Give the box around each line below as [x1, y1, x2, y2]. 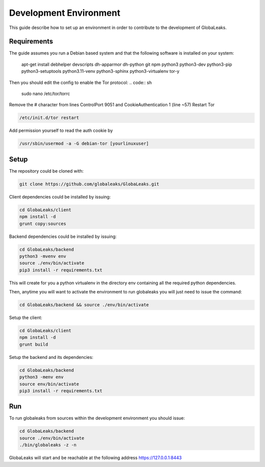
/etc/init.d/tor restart [19, 115, 79, 120]
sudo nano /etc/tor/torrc [21, 91, 71, 97]
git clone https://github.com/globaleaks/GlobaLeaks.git [19, 181, 159, 187]
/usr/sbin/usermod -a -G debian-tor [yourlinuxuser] [19, 141, 149, 146]
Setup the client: [9, 315, 43, 321]
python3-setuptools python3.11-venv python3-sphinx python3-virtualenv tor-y [21, 68, 180, 74]
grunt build [19, 342, 49, 347]
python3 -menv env [19, 374, 64, 380]
